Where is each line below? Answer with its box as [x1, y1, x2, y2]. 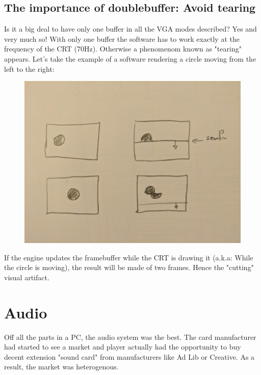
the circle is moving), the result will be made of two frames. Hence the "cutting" [4, 262, 254, 273]
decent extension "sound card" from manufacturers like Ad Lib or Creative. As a [4, 351, 255, 362]
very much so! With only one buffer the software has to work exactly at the [4, 33, 240, 44]
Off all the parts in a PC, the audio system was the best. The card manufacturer [4, 331, 256, 342]
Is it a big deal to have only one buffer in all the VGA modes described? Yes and [4, 23, 257, 34]
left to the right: [4, 63, 55, 74]
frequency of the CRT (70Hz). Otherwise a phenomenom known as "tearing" [4, 43, 242, 54]
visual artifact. [4, 272, 49, 282]
